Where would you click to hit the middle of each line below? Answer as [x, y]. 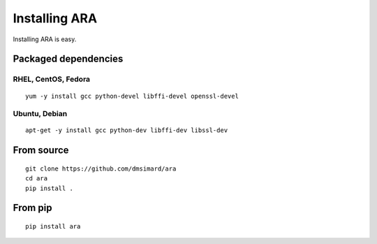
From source [41, 150]
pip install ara [53, 227]
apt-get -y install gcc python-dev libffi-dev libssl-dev [127, 130]
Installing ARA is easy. [45, 39]
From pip [32, 208]
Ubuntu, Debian [40, 114]
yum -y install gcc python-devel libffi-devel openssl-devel [132, 96]
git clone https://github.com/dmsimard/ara [101, 168]
